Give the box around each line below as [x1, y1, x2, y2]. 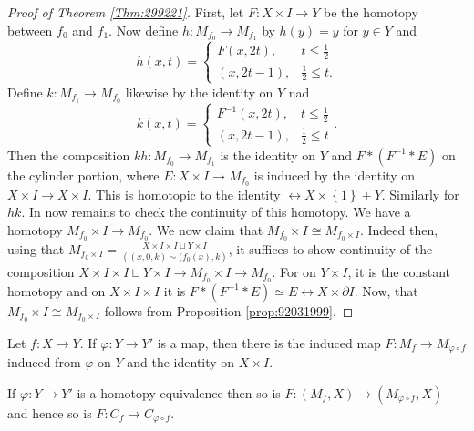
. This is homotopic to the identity [88, 184, 281, 203]
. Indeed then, [359, 220, 438, 239]
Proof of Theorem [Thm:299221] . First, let [7, 3, 244, 21]
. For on [272, 262, 316, 282]
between [7, 20, 53, 39]
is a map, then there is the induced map [157, 333, 381, 352]
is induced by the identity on [253, 165, 416, 184]
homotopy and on [7, 281, 106, 300]
